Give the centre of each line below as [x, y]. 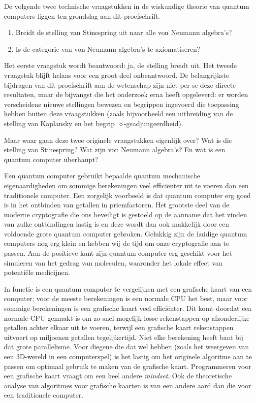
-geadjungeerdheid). [153, 123]
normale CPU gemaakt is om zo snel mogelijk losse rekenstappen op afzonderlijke [127, 318]
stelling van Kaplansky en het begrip [59, 123]
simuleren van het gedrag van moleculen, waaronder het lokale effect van [113, 262]
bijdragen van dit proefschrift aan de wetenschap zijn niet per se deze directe [120, 84]
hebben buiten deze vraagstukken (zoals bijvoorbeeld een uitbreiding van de [119, 114]
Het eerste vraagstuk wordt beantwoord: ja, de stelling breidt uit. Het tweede [120, 65]
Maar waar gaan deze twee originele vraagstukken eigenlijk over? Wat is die [118, 140]
